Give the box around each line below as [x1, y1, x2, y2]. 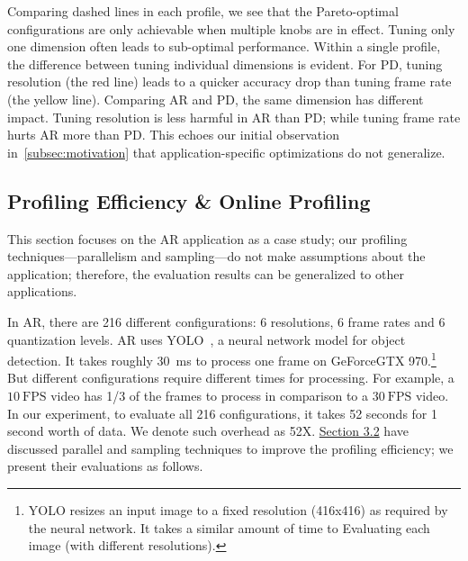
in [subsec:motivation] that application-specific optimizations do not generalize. [7, 142, 445, 161]
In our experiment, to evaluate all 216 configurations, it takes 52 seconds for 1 [7, 403, 438, 422]
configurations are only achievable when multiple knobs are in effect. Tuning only [7, 19, 455, 38]
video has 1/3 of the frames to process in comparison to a [50, 385, 369, 404]
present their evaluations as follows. [7, 457, 203, 475]
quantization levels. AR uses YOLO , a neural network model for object [7, 330, 406, 348]
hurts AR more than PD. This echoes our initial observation [7, 125, 339, 144]
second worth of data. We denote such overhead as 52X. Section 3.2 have [7, 421, 409, 440]
